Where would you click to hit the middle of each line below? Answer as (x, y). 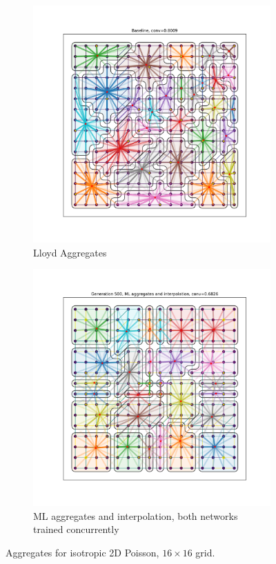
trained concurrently (76, 529)
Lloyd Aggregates (70, 252)
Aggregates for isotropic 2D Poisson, (82, 552)
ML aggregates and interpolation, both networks (136, 515)
